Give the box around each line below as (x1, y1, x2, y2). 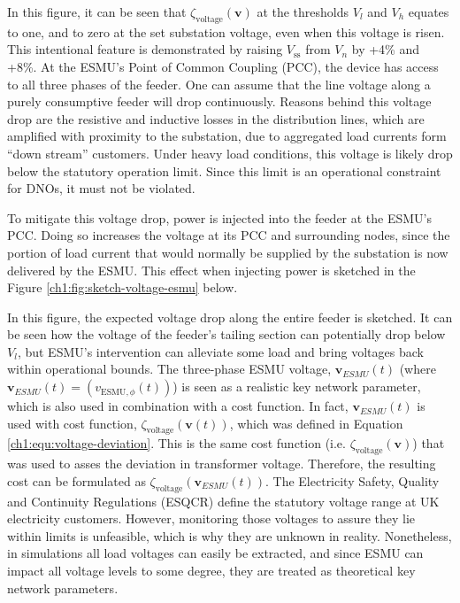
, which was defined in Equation (229, 414, 403, 432)
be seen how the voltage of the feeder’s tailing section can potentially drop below (7, 325, 446, 344)
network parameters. (7, 578, 119, 597)
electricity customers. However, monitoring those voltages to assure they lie (7, 509, 416, 528)
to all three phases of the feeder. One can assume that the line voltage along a (7, 74, 431, 93)
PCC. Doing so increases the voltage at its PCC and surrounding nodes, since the (7, 226, 450, 244)
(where (399, 359, 436, 378)
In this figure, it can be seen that (7, 3, 187, 20)
